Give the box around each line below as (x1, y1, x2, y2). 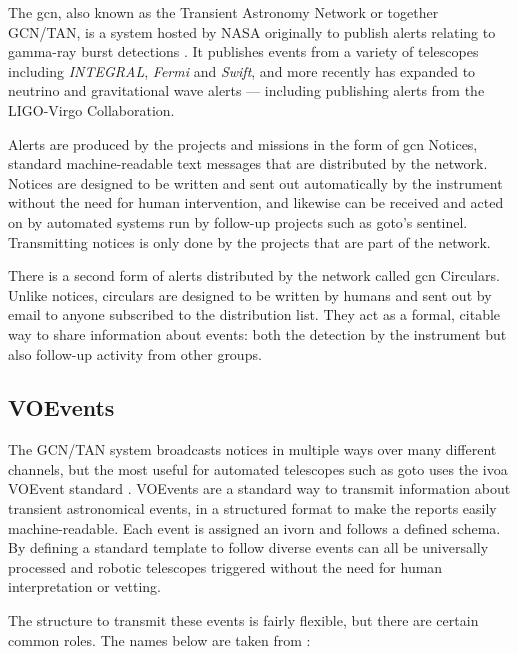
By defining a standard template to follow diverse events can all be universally (8, 537, 489, 558)
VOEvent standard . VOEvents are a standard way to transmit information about (8, 478, 511, 499)
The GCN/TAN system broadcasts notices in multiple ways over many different (8, 439, 497, 460)
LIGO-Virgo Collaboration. (8, 99, 175, 120)
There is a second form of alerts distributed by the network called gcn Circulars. (8, 265, 500, 286)
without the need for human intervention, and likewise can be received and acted (8, 192, 504, 213)
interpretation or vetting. (8, 576, 161, 597)
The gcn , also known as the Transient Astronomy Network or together (8, 2, 439, 22)
